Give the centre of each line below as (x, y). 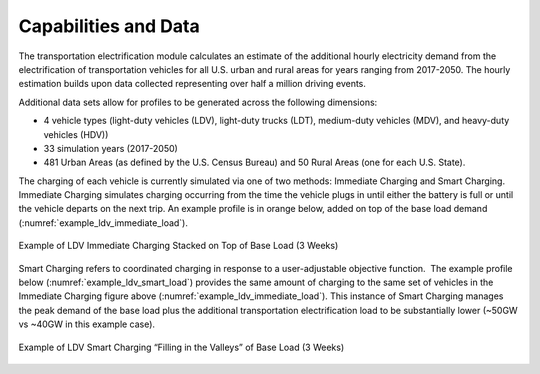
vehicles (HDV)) (76, 134)
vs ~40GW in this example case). (86, 324)
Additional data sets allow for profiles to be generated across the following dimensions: (198, 102)
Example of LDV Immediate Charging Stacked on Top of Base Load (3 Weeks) (178, 246)
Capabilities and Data (109, 26)
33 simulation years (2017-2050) (111, 148)
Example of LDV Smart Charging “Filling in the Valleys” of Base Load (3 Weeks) (181, 347)
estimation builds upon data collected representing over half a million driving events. (192, 84)
